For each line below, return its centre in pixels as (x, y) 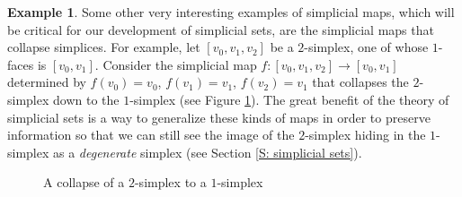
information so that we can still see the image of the (151, 135)
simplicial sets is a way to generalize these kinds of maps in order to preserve (219, 117)
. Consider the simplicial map (176, 64)
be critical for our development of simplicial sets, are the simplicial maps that (221, 29)
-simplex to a (170, 182)
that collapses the (360, 82)
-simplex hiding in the (365, 135)
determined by (47, 82)
